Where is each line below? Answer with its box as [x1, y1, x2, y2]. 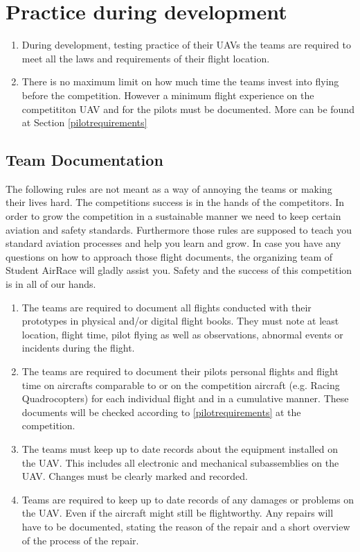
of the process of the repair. [21, 533, 139, 547]
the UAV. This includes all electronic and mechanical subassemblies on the [21, 455, 339, 469]
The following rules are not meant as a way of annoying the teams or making [6, 181, 332, 196]
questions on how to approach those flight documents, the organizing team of [6, 249, 333, 264]
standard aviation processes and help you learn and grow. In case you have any [6, 236, 341, 250]
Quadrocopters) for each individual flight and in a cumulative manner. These [21, 391, 349, 406]
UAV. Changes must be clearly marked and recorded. [21, 469, 248, 483]
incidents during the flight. [21, 340, 135, 355]
